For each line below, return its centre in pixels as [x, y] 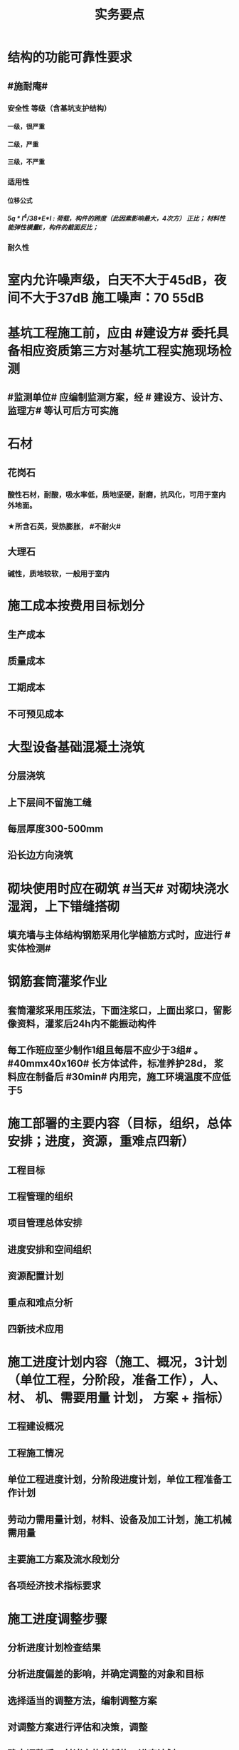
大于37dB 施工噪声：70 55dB [118, 298]
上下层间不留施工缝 [49, 802]
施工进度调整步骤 [58, 1619]
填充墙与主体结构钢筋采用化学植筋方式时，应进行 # [119, 935]
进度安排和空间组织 [49, 1249]
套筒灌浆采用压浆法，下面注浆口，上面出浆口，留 [115, 1010]
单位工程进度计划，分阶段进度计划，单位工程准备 [115, 1480]
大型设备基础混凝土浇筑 [76, 747]
